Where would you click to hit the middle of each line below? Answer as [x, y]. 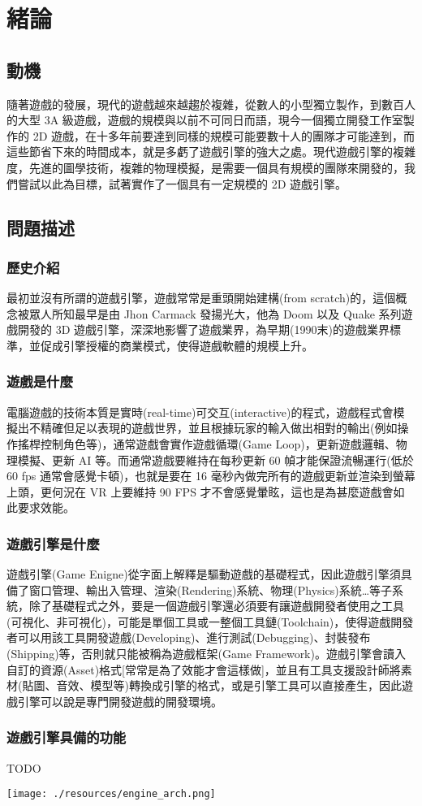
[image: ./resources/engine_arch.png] [111, 794]
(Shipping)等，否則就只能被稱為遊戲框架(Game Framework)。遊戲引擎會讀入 [206, 654]
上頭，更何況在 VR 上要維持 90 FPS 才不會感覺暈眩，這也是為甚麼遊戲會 [200, 491]
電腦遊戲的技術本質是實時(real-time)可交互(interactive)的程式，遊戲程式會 [200, 412]
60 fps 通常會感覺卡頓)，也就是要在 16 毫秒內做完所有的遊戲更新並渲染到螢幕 [211, 476]
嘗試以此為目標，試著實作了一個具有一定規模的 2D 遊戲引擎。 [182, 183]
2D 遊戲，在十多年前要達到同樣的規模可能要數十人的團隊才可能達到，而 [224, 135]
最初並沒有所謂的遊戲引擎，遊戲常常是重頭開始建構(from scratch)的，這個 [201, 298]
